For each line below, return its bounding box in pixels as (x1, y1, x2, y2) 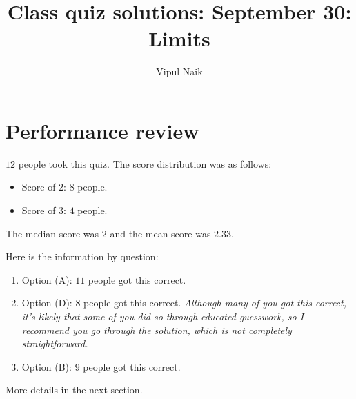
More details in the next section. (6, 382, 143, 397)
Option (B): (21, 359, 72, 373)
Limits (148, 24, 210, 52)
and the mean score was (110, 226, 211, 240)
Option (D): (21, 295, 72, 310)
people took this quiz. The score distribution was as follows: (18, 156, 272, 171)
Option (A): (21, 272, 72, 286)
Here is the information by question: (6, 249, 159, 264)
